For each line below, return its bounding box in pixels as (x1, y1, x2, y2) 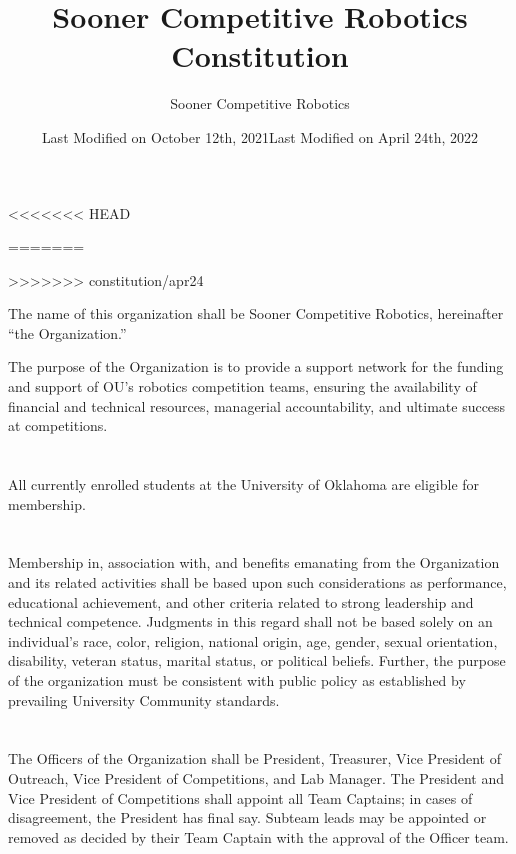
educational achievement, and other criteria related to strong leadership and (8, 591, 474, 612)
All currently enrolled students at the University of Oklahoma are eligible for (8, 474, 480, 495)
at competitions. (8, 415, 108, 436)
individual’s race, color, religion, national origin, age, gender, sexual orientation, (8, 630, 498, 651)
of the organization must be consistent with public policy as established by (8, 669, 466, 690)
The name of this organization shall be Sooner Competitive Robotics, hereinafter (8, 303, 504, 324)
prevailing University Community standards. (8, 689, 280, 710)
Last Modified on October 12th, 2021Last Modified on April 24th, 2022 (41, 126, 479, 147)
